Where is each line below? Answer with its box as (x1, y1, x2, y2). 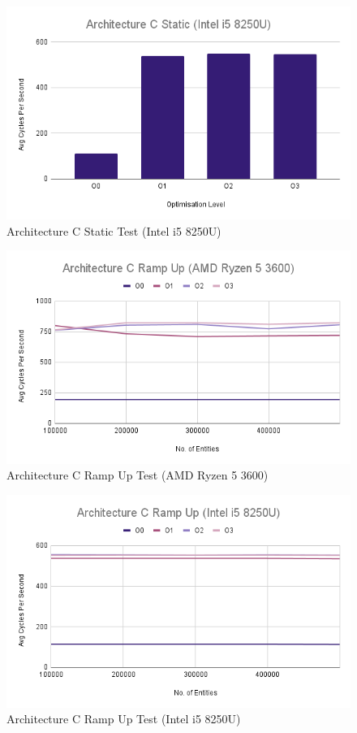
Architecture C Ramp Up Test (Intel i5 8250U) (6, 710, 241, 727)
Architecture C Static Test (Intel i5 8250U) (6, 222, 222, 239)
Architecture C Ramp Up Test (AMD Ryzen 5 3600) (6, 466, 269, 484)
